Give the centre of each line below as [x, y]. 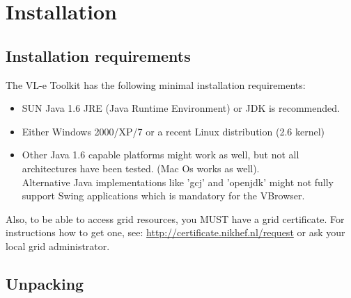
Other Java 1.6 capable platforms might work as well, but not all [161, 155]
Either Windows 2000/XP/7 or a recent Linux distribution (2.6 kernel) [173, 131]
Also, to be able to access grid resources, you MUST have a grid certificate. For [175, 218]
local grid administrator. [58, 246]
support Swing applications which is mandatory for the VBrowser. [163, 196]
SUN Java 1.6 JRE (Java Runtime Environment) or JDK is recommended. [181, 108]
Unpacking [45, 283]
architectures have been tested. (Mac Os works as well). [141, 168]
